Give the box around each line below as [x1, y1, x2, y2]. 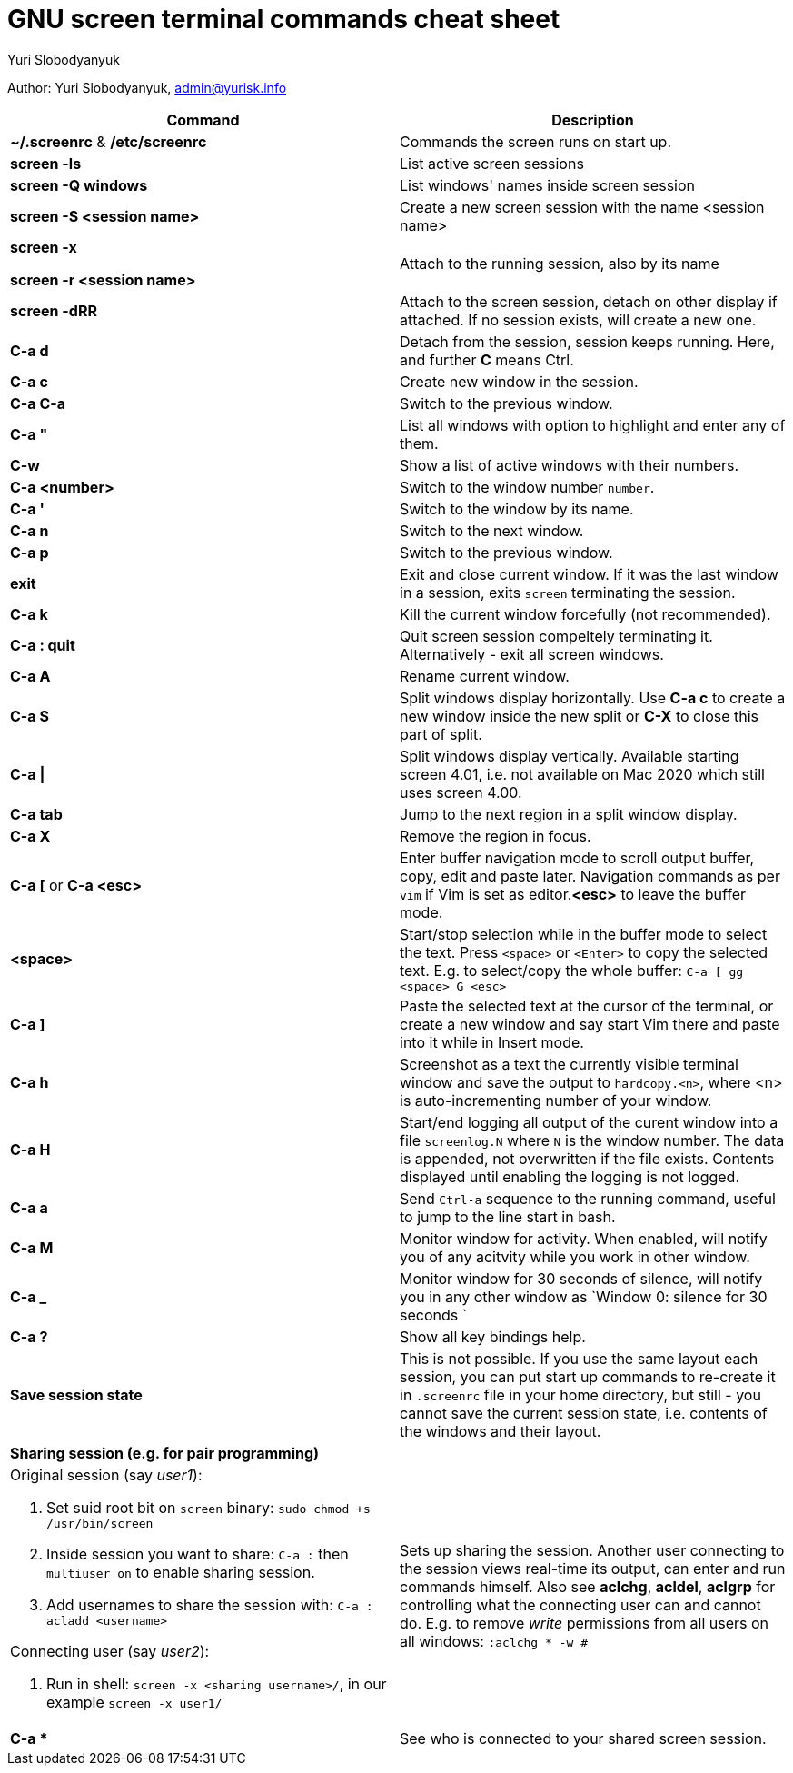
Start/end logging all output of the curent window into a [400, 1112, 778, 1131]
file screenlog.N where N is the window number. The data [400, 1131, 785, 1150]
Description [551, 110, 634, 129]
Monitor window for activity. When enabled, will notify [400, 1229, 768, 1248]
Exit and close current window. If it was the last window [400, 564, 778, 583]
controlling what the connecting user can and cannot [400, 1595, 761, 1614]
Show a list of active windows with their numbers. [400, 455, 739, 474]
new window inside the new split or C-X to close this [400, 706, 759, 725]
